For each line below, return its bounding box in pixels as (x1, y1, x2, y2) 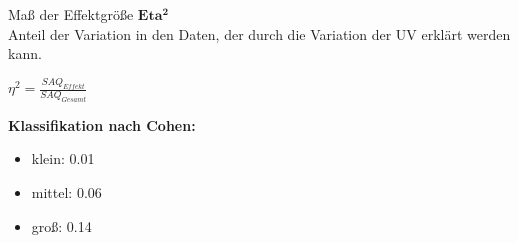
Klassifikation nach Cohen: (8, 114, 196, 135)
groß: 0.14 (31, 215, 92, 236)
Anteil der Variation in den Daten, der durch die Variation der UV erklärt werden (8, 23, 511, 44)
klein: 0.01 (31, 148, 95, 169)
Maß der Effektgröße (8, 4, 134, 24)
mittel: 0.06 (31, 182, 102, 203)
